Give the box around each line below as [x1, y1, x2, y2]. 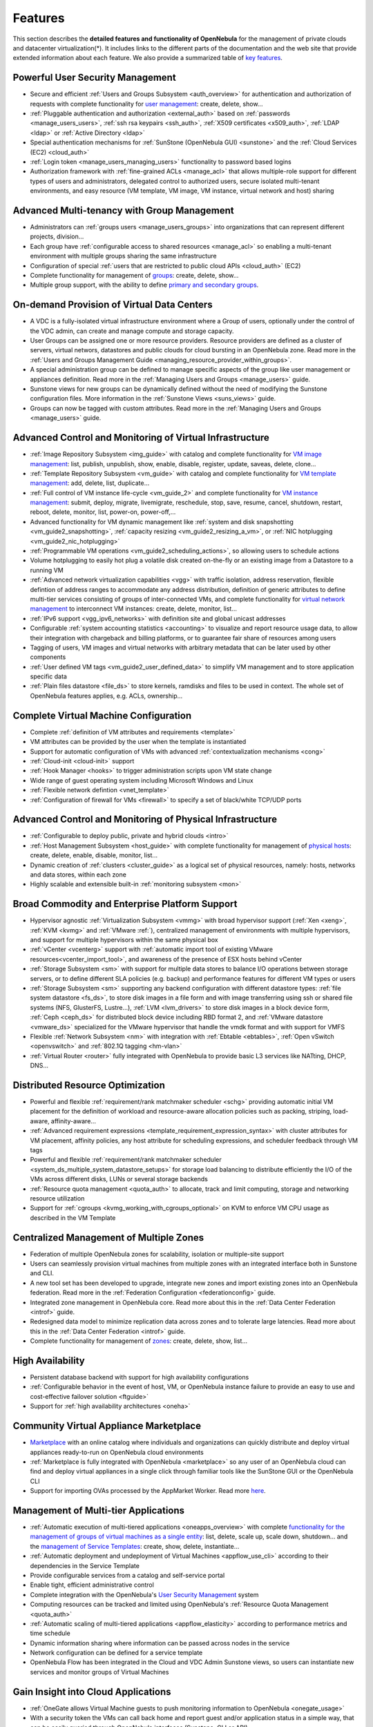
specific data [30, 672, 67, 680]
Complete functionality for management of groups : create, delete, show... [30, 271, 239, 279]
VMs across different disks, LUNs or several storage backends [30, 1175, 209, 1183]
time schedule [30, 1629, 70, 1637]
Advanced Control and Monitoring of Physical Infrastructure [12, 814, 278, 826]
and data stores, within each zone [30, 870, 127, 879]
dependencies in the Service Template [30, 1561, 140, 1569]
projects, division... [30, 232, 84, 241]
